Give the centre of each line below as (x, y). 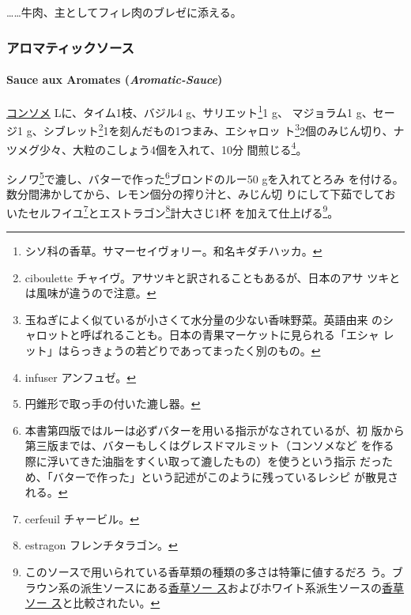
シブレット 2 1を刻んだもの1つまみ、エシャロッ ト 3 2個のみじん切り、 (218, 130)
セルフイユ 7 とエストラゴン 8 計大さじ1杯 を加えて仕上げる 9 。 (183, 211)
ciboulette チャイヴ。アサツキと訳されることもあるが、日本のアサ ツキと (213, 277)
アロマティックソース (70, 47)
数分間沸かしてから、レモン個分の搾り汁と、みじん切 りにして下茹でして (196, 194)
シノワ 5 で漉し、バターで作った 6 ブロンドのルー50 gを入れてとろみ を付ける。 (205, 177)
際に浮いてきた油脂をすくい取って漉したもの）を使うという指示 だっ (203, 461)
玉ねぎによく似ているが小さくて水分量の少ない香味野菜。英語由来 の (204, 319)
